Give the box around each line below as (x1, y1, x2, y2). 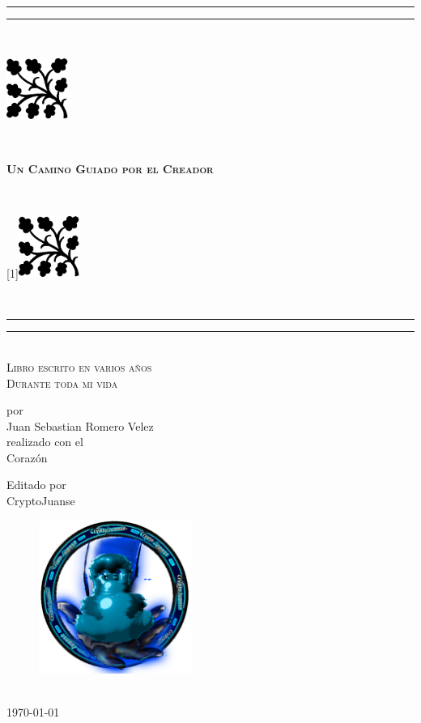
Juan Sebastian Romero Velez (6, 417, 154, 434)
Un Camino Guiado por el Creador (6, 160, 214, 177)
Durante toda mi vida (6, 374, 118, 391)
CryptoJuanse (6, 492, 75, 509)
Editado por (6, 476, 66, 493)
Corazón (6, 449, 48, 466)
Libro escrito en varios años (6, 358, 152, 375)
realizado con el (6, 433, 83, 450)
